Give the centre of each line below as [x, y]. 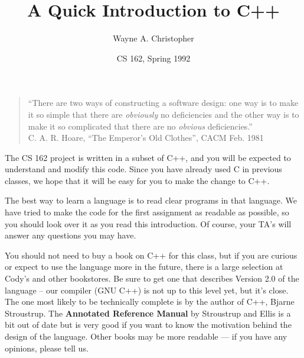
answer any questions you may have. [71, 235]
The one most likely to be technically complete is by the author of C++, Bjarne [150, 301]
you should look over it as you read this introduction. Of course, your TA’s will [148, 223]
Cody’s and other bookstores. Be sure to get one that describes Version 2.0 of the [152, 278]
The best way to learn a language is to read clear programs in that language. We [151, 200]
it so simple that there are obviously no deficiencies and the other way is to [164, 114]
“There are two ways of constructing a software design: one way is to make [163, 103]
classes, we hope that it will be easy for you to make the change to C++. [137, 180]
